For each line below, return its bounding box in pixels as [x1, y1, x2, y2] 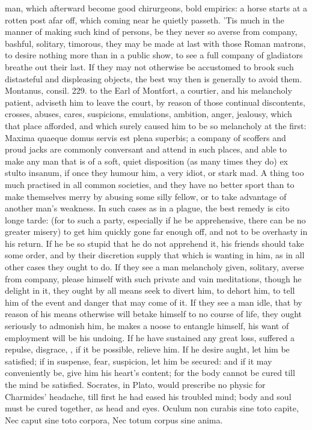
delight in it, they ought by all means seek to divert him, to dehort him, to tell [5, 284, 295, 297]
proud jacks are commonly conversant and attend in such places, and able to [5, 143, 287, 156]
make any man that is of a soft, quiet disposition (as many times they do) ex [5, 154, 288, 167]
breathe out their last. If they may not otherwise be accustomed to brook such [5, 60, 294, 73]
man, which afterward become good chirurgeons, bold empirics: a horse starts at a [5, 2, 308, 14]
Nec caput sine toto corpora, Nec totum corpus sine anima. [5, 413, 223, 426]
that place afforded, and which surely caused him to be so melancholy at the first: [5, 119, 307, 132]
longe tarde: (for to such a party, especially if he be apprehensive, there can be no [5, 213, 306, 226]
